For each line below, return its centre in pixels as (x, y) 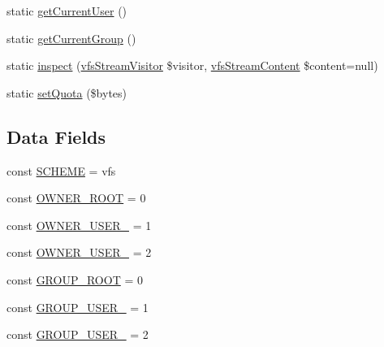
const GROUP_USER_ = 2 (78, 334)
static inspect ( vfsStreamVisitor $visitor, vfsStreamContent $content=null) (192, 65)
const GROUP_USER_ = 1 (78, 307)
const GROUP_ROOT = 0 (75, 279)
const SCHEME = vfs (61, 170)
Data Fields (56, 136)
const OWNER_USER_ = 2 (79, 252)
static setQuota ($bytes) (67, 92)
